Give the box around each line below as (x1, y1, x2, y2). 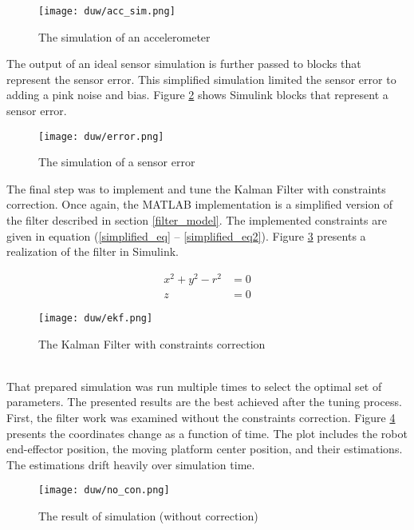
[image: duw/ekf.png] (38, 312, 153, 324)
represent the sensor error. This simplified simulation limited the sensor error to (6, 70, 396, 87)
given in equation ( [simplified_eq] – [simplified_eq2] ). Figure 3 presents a (6, 227, 366, 244)
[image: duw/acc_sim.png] (38, 6, 175, 17)
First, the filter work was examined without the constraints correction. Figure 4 (6, 409, 396, 426)
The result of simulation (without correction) (38, 508, 258, 524)
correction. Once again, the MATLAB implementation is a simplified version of (6, 196, 393, 213)
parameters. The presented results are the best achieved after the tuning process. (6, 393, 402, 410)
